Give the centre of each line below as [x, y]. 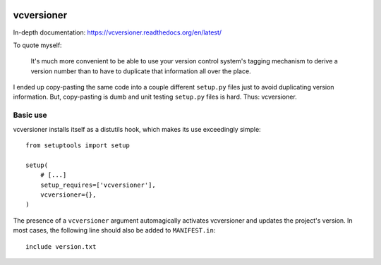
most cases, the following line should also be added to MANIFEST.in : [114, 230]
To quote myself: [38, 45]
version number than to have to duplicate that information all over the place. [141, 71]
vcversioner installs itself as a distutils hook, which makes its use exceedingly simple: [137, 129]
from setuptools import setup [78, 146]
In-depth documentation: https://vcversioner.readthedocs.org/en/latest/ [117, 32]
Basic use [30, 115]
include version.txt [61, 246]
